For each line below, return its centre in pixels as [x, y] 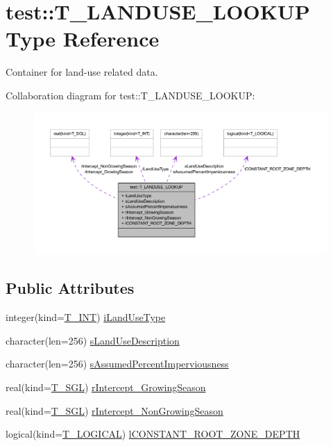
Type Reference [83, 39]
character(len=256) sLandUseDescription [93, 340]
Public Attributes [70, 288]
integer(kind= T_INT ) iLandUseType [86, 317]
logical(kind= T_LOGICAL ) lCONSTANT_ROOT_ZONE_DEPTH [153, 434]
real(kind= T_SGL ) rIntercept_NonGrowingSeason [114, 410]
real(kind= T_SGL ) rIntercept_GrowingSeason [106, 387]
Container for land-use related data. [82, 72]
